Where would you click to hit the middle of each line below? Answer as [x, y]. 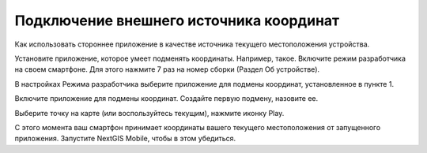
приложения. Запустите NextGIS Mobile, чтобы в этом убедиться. [125, 139]
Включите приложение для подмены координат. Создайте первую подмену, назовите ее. [166, 99]
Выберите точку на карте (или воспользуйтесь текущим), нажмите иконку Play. [149, 113]
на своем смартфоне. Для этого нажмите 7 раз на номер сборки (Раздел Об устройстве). [167, 69]
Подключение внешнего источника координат [177, 21]
